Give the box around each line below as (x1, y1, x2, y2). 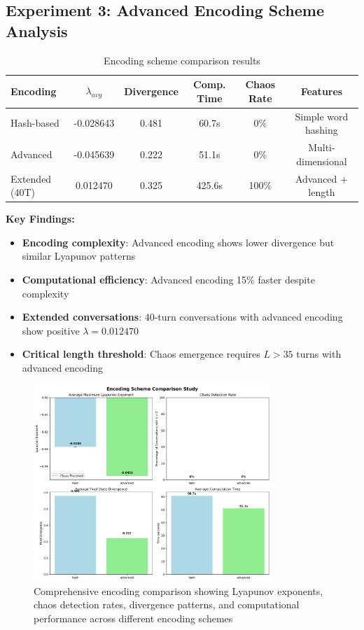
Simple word (295, 108, 349, 123)
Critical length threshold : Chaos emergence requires (22, 346, 260, 361)
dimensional (296, 153, 347, 168)
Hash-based (10, 115, 59, 130)
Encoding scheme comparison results (104, 52, 260, 67)
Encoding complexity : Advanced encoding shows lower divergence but (22, 234, 335, 249)
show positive (22, 323, 80, 337)
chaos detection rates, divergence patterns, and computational (34, 597, 300, 612)
